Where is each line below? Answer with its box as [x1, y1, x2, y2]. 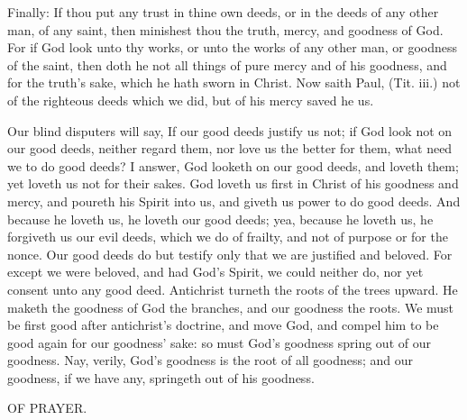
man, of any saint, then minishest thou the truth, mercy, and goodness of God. [7, 20, 444, 39]
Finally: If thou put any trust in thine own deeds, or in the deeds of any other [7, 3, 439, 21]
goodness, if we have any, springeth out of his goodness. [7, 368, 315, 387]
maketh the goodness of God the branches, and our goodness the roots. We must [7, 297, 454, 316]
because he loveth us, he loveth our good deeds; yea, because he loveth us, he [7, 209, 434, 228]
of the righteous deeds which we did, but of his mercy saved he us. [7, 90, 374, 109]
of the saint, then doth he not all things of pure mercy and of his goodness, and [7, 55, 447, 74]
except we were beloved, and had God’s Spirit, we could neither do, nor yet [7, 262, 424, 281]
